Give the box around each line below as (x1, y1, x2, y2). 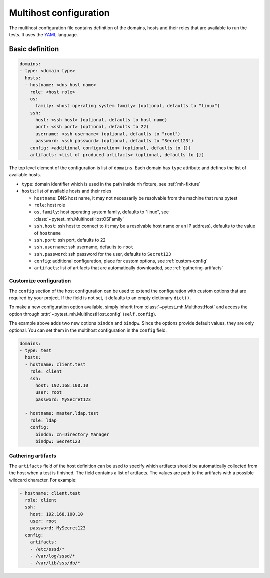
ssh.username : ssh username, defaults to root (34, 244, 134, 250)
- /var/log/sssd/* (30, 553, 75, 559)
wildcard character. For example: (9, 477, 77, 483)
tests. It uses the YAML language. (9, 31, 78, 37)
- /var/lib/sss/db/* (30, 560, 81, 566)
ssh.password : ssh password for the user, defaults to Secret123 (34, 251, 171, 257)
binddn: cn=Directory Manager (35, 431, 110, 437)
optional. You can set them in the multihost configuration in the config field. (9, 327, 167, 333)
